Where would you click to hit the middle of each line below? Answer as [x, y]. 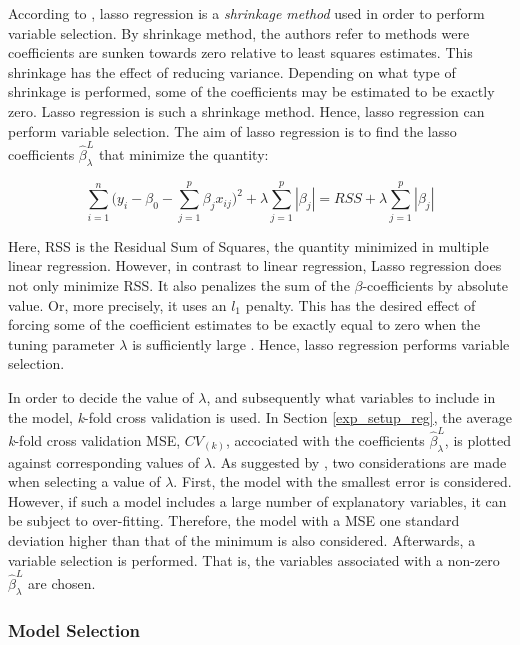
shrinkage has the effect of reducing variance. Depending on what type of [232, 71]
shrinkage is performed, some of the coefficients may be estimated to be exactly [251, 91]
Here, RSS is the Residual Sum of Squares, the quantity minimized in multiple [248, 245]
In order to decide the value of [101, 396]
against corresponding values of [104, 461]
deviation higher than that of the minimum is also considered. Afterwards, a [242, 540]
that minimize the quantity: [183, 153]
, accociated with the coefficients [325, 439]
